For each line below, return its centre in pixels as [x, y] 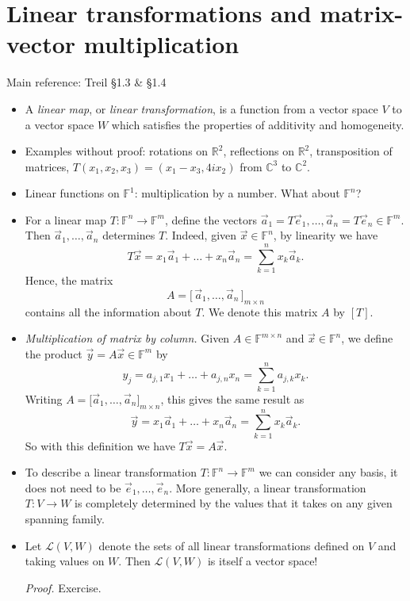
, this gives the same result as [232, 398]
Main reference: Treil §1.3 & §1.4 [86, 82]
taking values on [65, 561]
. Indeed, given [201, 235]
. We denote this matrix [260, 311]
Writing [44, 398]
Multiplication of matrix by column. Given [127, 338]
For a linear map [65, 219]
